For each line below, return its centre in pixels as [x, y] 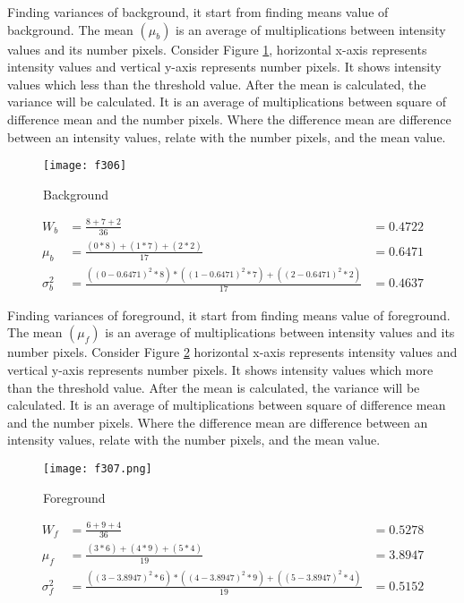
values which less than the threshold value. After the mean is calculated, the [217, 84]
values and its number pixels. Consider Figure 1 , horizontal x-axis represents [217, 49]
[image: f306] [85, 166]
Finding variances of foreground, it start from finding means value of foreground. [229, 314]
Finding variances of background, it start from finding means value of [198, 12]
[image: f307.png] [98, 469]
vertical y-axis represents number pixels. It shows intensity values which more [220, 370]
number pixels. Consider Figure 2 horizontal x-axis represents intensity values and [232, 352]
